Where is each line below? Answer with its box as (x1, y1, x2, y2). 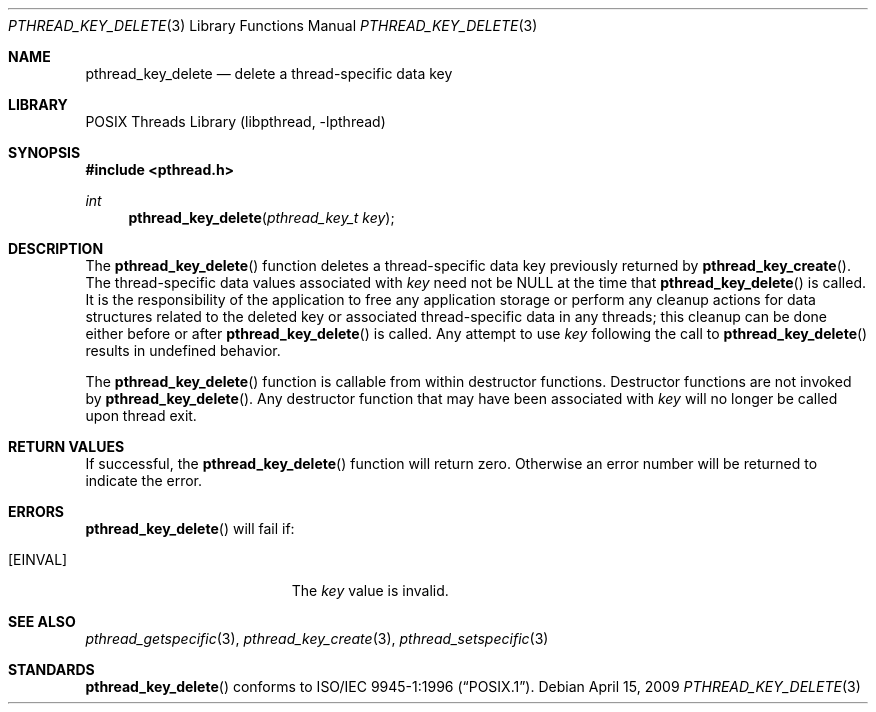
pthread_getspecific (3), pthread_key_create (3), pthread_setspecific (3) (85, 630, 549, 647)
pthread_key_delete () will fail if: (85, 520, 295, 537)
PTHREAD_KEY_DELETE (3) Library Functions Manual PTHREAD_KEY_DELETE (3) (8, 17, 538, 34)
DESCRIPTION (8, 240, 104, 257)
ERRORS (8, 503, 65, 520)
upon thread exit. (85, 407, 197, 424)
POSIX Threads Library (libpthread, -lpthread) (85, 113, 386, 130)
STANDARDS (8, 661, 95, 678)
